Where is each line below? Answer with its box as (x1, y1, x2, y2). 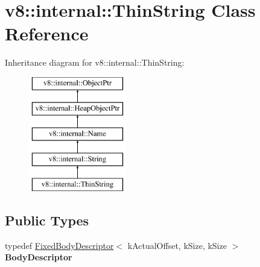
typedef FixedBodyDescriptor (5, 239, 114, 251)
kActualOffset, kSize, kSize (127, 239, 227, 251)
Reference (5, 21, 89, 46)
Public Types (5, 210, 89, 229)
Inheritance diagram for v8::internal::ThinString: (5, 56, 185, 69)
